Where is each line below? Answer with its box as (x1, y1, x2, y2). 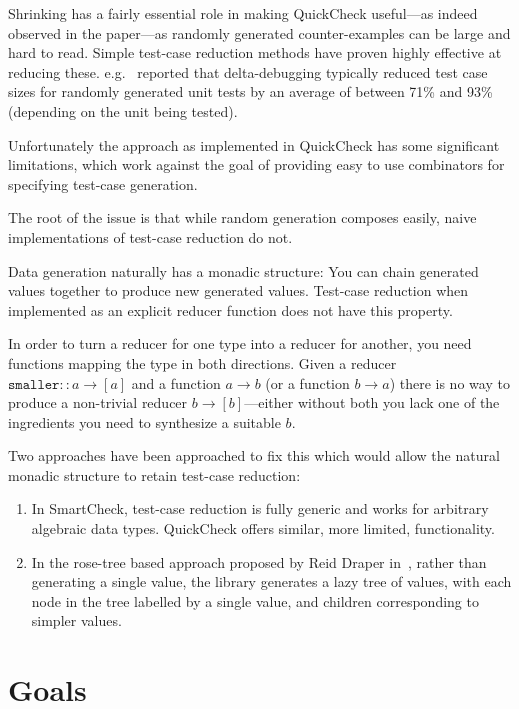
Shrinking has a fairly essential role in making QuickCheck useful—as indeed (8, 3, 478, 23)
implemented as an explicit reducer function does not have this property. (8, 299, 453, 320)
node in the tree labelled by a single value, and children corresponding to (31, 590, 479, 611)
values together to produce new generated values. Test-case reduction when (8, 280, 469, 301)
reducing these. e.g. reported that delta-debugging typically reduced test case (8, 61, 488, 82)
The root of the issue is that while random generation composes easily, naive (8, 207, 477, 228)
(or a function (265, 372, 350, 393)
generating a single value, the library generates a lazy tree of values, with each (31, 571, 512, 592)
